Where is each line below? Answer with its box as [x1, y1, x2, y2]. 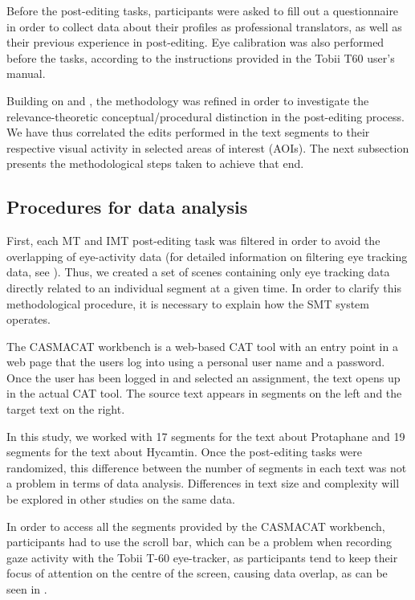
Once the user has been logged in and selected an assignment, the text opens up [6, 369, 401, 386]
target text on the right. [6, 401, 125, 418]
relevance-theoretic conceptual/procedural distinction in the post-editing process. [6, 108, 405, 124]
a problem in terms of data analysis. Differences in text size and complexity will [6, 475, 400, 492]
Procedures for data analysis [6, 194, 248, 219]
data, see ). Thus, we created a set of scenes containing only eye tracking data [6, 263, 390, 280]
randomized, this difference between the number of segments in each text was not [6, 459, 407, 476]
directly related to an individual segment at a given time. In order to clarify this [6, 279, 401, 296]
